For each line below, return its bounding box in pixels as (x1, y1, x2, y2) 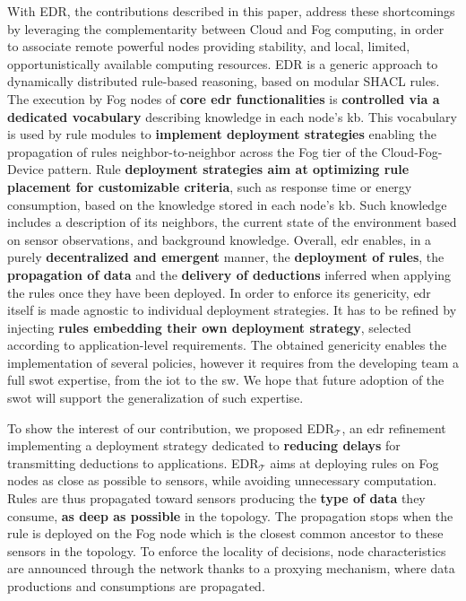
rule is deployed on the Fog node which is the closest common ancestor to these (7, 524, 444, 543)
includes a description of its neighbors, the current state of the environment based (7, 213, 457, 231)
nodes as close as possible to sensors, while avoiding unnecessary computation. (7, 471, 437, 490)
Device (7, 160, 44, 179)
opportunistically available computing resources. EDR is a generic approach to (7, 54, 438, 73)
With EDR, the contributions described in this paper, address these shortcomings (7, 2, 455, 20)
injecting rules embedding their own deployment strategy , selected (7, 318, 411, 336)
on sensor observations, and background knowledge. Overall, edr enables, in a (7, 230, 432, 248)
